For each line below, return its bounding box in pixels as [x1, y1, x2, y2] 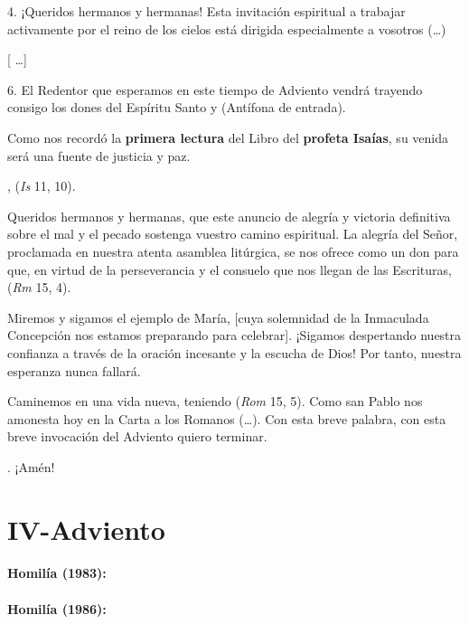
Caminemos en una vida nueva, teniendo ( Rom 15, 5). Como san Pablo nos [7, 392, 423, 411]
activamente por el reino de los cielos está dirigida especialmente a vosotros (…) [7, 19, 446, 38]
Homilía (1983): [7, 563, 107, 582]
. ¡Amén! [7, 457, 55, 476]
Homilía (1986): [7, 599, 107, 618]
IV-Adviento [7, 510, 165, 547]
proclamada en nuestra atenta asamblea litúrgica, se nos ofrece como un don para [7, 241, 459, 260]
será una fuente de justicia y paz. [7, 146, 191, 165]
